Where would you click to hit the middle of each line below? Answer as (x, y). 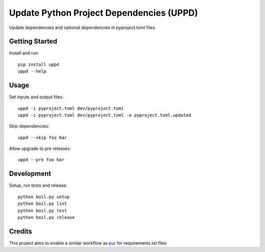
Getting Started (33, 42)
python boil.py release (46, 217)
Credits (21, 231)
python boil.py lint (42, 204)
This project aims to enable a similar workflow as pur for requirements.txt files (88, 243)
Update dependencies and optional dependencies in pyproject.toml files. (83, 28)
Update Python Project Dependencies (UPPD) (104, 13)
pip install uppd (39, 64)
